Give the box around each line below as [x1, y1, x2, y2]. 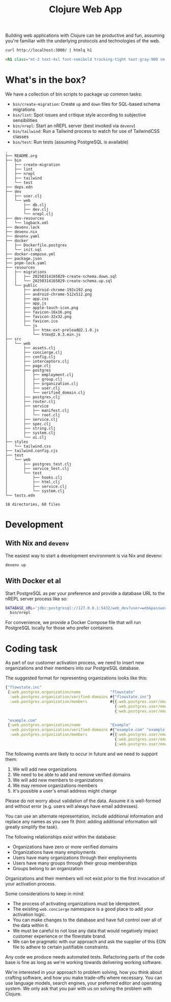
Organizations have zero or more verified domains [12, 844, 118, 850]
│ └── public [5, 282, 38, 288]
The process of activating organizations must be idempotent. [12, 900, 141, 906]
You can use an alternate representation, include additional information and [5, 813, 163, 819]
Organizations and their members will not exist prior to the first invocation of [5, 875, 165, 881]
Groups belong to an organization [12, 865, 83, 871]
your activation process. [5, 880, 56, 887]
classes [12, 133, 29, 139]
